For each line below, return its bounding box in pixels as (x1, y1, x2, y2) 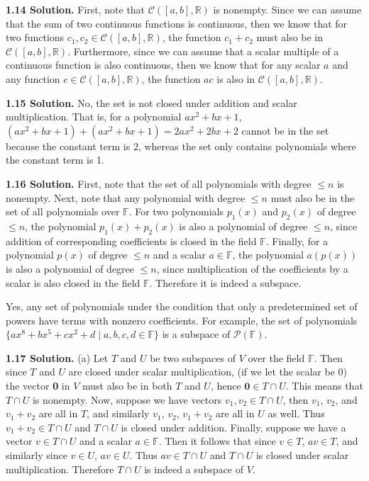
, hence (210, 378, 241, 393)
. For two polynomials (128, 204, 224, 219)
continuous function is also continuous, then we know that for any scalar (6, 57, 321, 72)
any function (6, 71, 60, 86)
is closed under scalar (255, 448, 349, 463)
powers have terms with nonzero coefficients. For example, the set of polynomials (6, 312, 358, 327)
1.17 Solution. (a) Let (6, 350, 109, 365)
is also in (216, 71, 255, 86)
